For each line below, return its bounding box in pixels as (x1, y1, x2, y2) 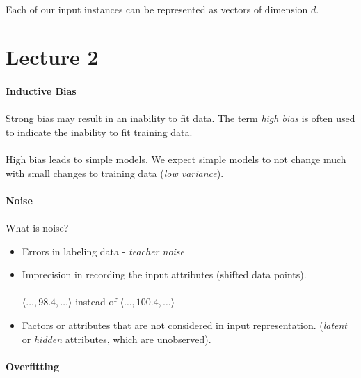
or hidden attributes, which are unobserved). (22, 331, 211, 346)
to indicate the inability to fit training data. (6, 124, 193, 139)
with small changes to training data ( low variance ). (6, 165, 224, 180)
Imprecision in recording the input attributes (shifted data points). (22, 267, 307, 282)
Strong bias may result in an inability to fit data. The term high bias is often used (6, 111, 355, 126)
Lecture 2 (6, 43, 99, 71)
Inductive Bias (6, 84, 77, 98)
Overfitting (6, 358, 60, 373)
